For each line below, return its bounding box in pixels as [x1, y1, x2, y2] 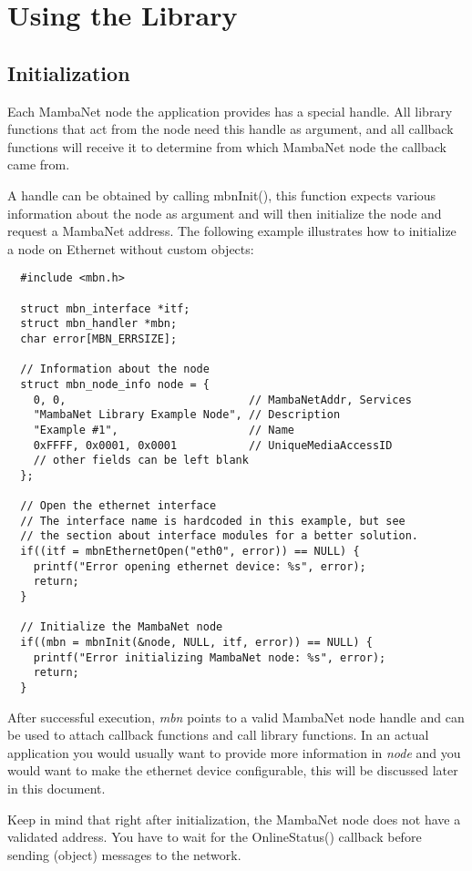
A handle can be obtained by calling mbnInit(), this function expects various [7, 185, 436, 204]
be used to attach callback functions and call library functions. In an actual [7, 725, 429, 744]
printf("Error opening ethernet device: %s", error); [33, 559, 366, 573]
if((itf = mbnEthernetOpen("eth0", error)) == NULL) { [20, 545, 360, 558]
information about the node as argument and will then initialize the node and [7, 203, 442, 222]
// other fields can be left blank [33, 454, 249, 467]
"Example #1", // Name [33, 423, 294, 436]
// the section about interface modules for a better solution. [20, 529, 419, 543]
